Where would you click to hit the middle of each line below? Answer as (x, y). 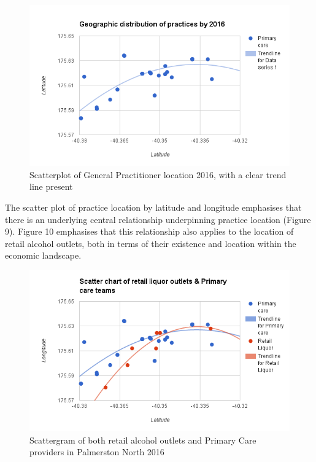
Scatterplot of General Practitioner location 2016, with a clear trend (158, 174)
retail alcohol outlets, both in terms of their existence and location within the (151, 243)
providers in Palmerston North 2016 (97, 452)
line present (51, 186)
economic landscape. (43, 255)
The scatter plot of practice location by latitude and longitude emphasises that (153, 207)
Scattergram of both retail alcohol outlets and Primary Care (143, 440)
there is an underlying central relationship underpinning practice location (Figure (158, 219)
